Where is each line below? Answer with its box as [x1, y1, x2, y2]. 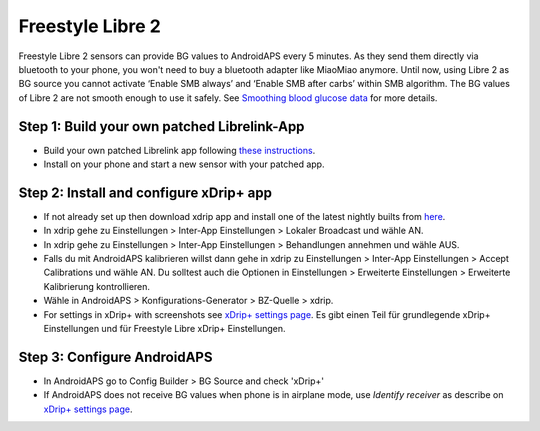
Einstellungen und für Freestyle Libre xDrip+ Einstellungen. [43, 323, 286, 335]
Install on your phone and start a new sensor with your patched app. [43, 158, 325, 170]
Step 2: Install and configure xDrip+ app [18, 184, 272, 201]
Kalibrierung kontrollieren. [43, 280, 150, 292]
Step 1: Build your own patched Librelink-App [18, 118, 305, 135]
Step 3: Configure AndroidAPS [18, 348, 213, 365]
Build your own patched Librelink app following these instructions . [43, 144, 316, 156]
